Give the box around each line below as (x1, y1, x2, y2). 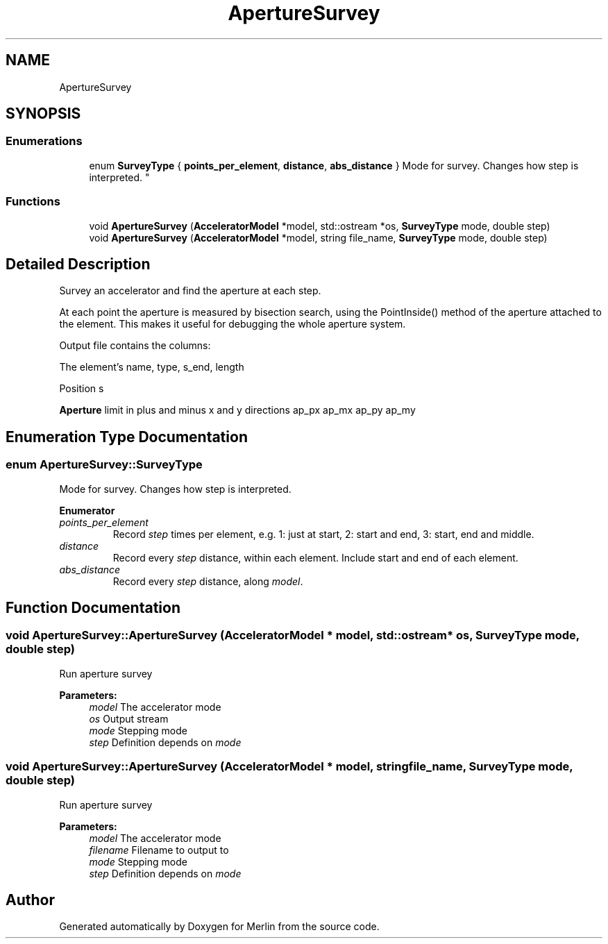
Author (6, 891, 55, 909)
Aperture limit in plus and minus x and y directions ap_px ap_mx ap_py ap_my (59, 404, 416, 416)
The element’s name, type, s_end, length (59, 361, 244, 373)
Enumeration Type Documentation (6, 428, 248, 446)
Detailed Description (6, 255, 151, 273)
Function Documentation (6, 599, 180, 617)
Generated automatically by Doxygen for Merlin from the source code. (59, 920, 380, 933)
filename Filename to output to (89, 843, 229, 856)
